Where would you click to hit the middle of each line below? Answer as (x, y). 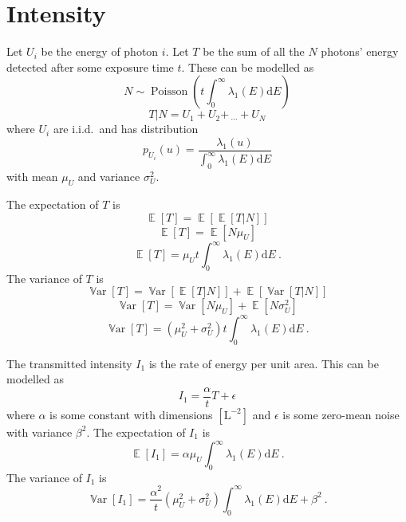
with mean (32, 177)
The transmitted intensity (69, 363)
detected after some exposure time (90, 67)
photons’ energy (360, 51)
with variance (39, 432)
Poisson (169, 92)
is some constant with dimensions (131, 414)
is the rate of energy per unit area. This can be (264, 363)
